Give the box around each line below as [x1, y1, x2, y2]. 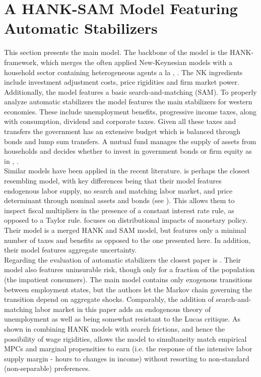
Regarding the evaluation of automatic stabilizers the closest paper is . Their [4, 254, 241, 265]
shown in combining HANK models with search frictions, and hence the [4, 323, 225, 334]
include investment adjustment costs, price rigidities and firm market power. [4, 77, 239, 87]
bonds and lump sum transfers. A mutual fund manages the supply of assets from [4, 136, 256, 146]
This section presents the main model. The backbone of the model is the [4, 47, 228, 57]
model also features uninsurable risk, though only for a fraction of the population [4, 264, 255, 275]
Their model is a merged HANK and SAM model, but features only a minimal [4, 225, 246, 235]
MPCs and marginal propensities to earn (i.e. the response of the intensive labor [4, 343, 252, 354]
